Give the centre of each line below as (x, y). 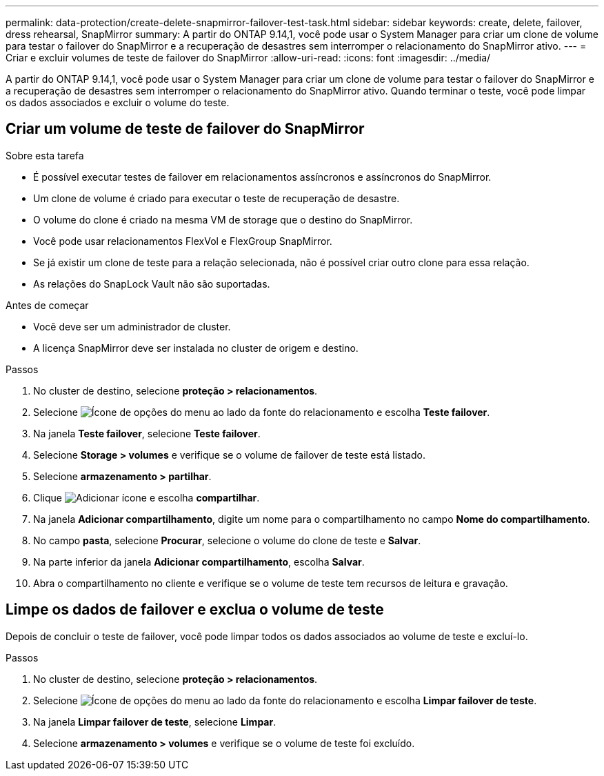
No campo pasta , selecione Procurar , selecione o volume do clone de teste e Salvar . (227, 540)
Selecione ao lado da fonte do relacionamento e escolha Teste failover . (262, 412)
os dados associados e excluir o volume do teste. (118, 102)
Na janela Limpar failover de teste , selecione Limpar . (155, 722)
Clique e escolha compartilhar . (147, 497)
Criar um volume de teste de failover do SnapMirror (185, 129)
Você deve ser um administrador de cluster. (132, 326)
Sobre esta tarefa (45, 155)
